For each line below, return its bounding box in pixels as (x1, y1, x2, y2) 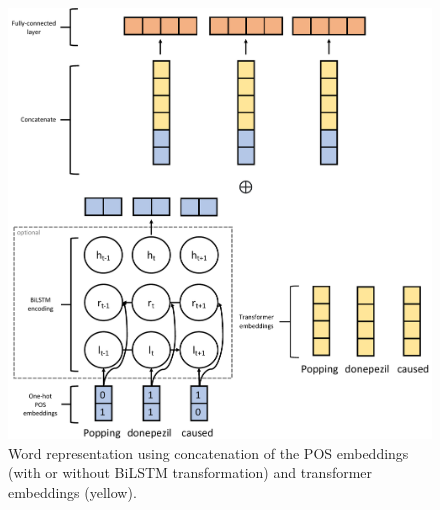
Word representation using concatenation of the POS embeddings (8, 442, 409, 463)
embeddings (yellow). (8, 481, 137, 502)
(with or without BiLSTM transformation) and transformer (8, 462, 373, 483)
